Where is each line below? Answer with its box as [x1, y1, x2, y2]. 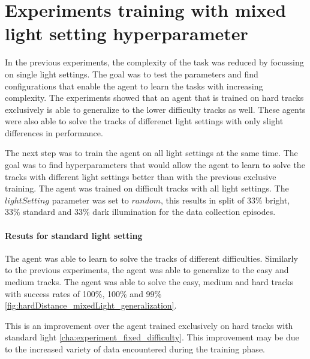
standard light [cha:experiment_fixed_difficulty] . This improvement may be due [5, 331, 299, 343]
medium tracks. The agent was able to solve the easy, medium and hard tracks [5, 276, 294, 288]
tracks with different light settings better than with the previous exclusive [5, 170, 276, 183]
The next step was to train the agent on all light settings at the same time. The [5, 146, 298, 159]
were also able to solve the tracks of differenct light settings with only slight [5, 115, 284, 127]
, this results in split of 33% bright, [161, 193, 290, 206]
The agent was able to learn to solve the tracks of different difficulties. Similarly [5, 252, 298, 264]
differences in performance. [5, 126, 103, 139]
